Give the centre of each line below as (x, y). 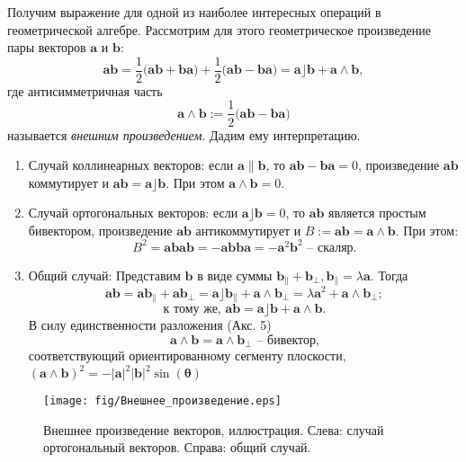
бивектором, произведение (100, 230)
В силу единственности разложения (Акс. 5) (150, 324)
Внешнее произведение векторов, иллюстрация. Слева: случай (214, 429)
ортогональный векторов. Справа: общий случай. (177, 447)
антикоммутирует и (248, 230)
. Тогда (389, 275)
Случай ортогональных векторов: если (133, 213)
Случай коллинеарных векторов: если (131, 165)
